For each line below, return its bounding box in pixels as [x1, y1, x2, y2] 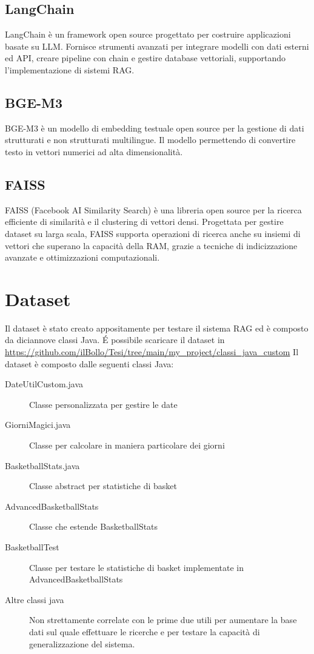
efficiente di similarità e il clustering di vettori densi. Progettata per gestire [5, 215, 284, 228]
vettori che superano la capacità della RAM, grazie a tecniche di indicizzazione [5, 239, 298, 252]
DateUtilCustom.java [5, 378, 83, 390]
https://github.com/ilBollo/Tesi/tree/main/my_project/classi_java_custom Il [5, 345, 299, 358]
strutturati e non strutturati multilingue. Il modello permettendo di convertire [5, 133, 296, 146]
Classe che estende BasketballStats [29, 520, 158, 533]
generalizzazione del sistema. [29, 637, 135, 650]
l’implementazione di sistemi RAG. [5, 63, 135, 76]
